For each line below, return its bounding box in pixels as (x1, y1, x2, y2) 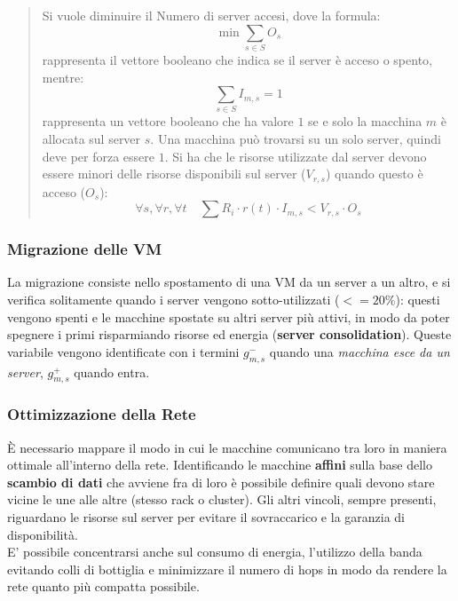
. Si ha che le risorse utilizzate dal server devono (164, 146, 427, 165)
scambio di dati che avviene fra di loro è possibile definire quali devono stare (7, 472, 435, 491)
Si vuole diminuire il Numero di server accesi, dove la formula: (42, 6, 381, 24)
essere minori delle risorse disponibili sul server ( (42, 164, 306, 183)
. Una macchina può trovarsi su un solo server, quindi (150, 130, 441, 148)
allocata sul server (42, 130, 141, 148)
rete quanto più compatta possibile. (7, 577, 200, 596)
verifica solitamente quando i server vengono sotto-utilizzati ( (7, 290, 340, 309)
